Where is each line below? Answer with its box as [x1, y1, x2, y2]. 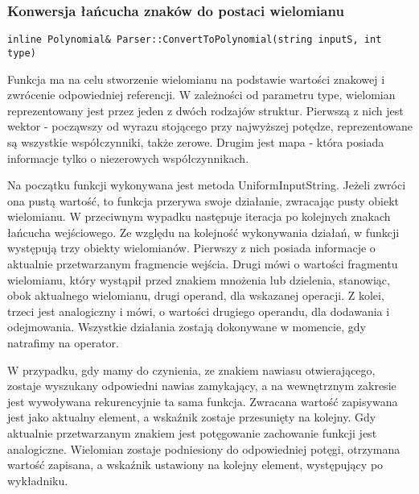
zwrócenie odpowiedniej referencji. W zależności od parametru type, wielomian [7, 86, 396, 103]
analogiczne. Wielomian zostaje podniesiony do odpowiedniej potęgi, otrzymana [7, 440, 401, 457]
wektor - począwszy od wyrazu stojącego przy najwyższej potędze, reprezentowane [7, 118, 413, 135]
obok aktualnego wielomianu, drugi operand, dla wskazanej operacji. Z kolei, [7, 287, 384, 304]
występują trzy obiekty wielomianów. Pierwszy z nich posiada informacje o [7, 239, 376, 256]
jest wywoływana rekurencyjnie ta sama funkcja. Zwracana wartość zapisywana [7, 392, 398, 409]
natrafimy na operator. [7, 334, 119, 351]
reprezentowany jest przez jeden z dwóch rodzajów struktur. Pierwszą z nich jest [7, 102, 404, 118]
